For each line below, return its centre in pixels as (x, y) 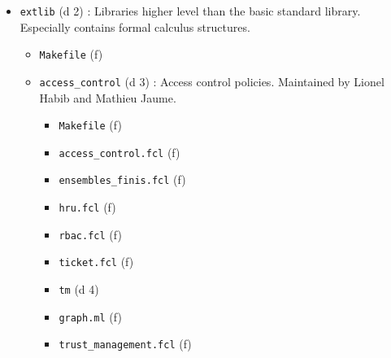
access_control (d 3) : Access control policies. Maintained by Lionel (212, 81)
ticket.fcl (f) (96, 262)
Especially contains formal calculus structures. (135, 26)
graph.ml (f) (90, 316)
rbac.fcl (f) (90, 234)
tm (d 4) (79, 289)
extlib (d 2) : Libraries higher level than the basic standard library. (190, 11)
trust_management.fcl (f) (125, 344)
